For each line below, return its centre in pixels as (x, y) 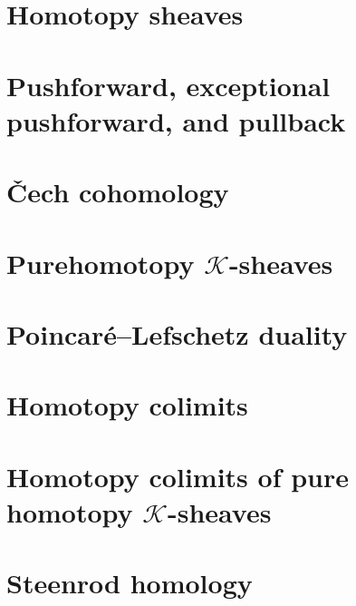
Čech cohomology (118, 192)
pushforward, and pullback (176, 120)
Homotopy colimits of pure (178, 476)
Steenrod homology (130, 583)
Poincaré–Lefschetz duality (177, 333)
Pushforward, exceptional (168, 85)
